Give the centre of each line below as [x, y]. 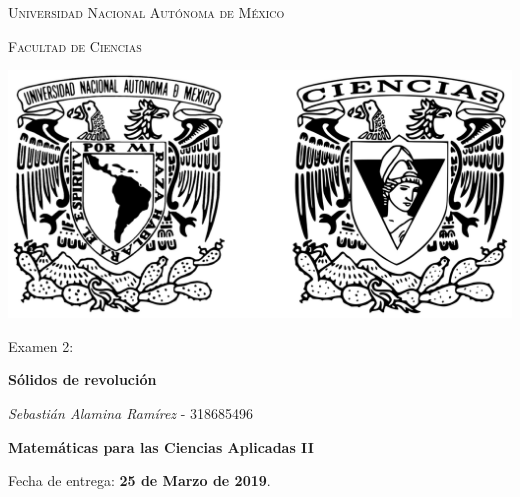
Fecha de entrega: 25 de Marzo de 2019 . [139, 480]
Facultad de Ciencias [75, 45]
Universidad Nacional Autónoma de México [146, 12]
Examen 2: [41, 345]
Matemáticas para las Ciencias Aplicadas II [161, 446]
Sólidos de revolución [82, 379]
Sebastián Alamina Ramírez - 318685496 [131, 413]
